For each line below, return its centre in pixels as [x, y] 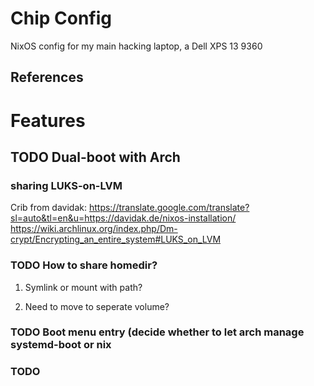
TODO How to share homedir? [84, 265]
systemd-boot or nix [61, 345]
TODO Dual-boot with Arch [95, 157]
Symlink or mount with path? [83, 287]
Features [48, 120]
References [47, 77]
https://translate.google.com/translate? [169, 208]
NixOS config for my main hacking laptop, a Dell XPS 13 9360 [136, 46]
